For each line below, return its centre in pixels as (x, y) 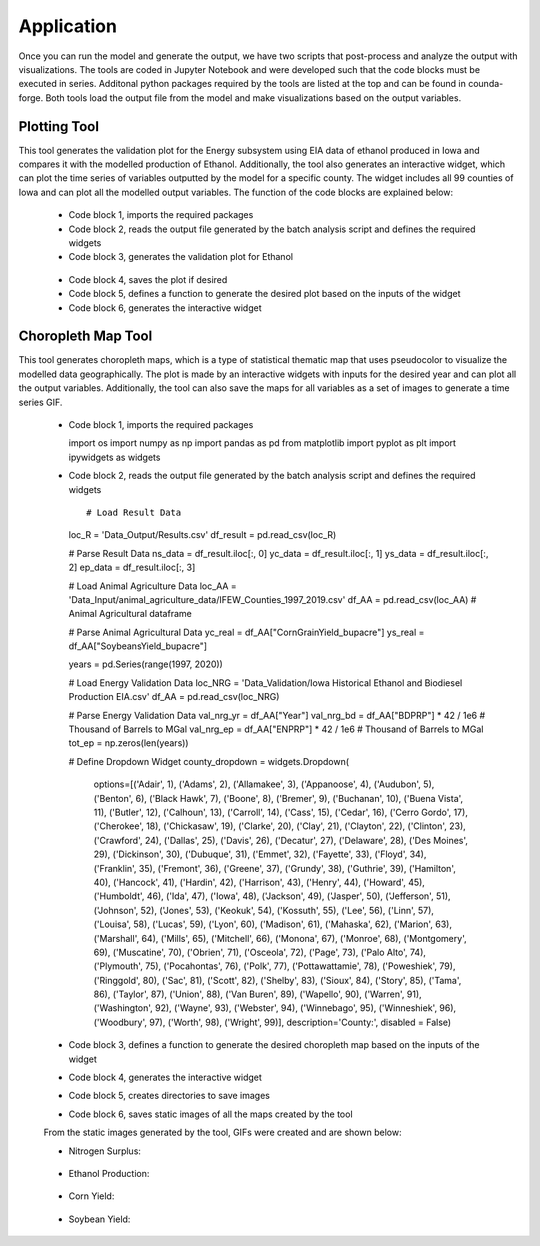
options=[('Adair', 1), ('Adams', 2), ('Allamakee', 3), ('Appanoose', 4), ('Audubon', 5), (264, 784)
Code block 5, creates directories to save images (169, 1096)
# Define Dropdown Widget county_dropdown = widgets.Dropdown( (209, 761)
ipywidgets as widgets (114, 457)
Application (67, 26)
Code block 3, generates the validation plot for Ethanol (181, 257)
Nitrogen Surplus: (105, 1151)
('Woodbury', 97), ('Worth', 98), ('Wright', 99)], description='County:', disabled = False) (272, 1022)
